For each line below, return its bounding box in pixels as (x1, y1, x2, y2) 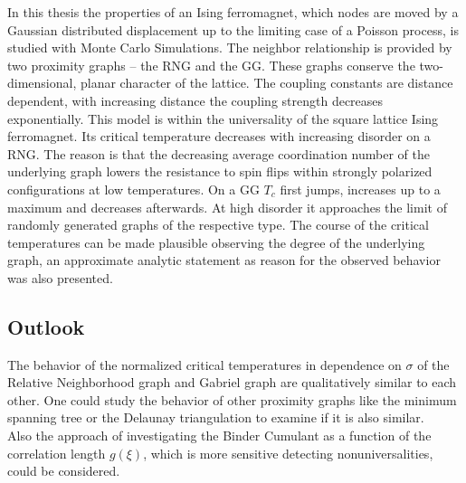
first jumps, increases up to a (280, 179, 441, 198)
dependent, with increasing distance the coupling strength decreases (7, 90, 384, 109)
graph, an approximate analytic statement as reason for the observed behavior (7, 251, 441, 270)
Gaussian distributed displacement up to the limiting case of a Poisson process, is (7, 20, 459, 39)
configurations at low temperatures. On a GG (7, 179, 260, 198)
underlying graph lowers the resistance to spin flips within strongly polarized (7, 162, 433, 181)
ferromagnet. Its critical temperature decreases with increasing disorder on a (7, 127, 431, 146)
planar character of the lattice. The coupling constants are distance (80, 73, 453, 92)
